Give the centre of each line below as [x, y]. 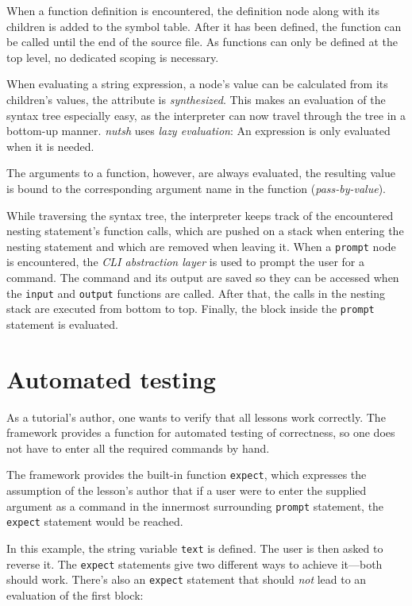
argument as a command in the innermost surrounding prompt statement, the [195, 506]
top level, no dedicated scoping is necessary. [113, 57]
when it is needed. [50, 146]
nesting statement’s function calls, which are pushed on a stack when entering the [205, 231]
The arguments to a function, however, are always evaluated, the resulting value [201, 173]
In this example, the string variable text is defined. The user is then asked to [195, 548]
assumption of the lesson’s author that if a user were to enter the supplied [187, 490]
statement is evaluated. [62, 324]
